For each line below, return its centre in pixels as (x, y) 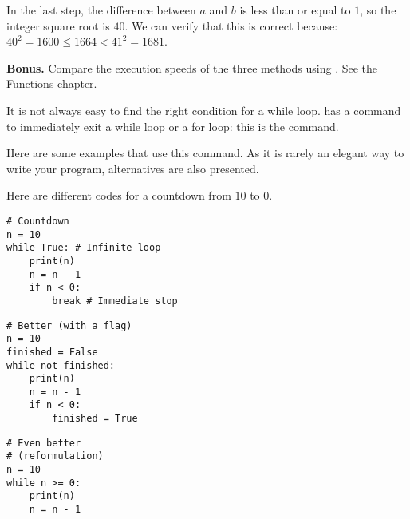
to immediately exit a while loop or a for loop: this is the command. (173, 126)
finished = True (95, 419)
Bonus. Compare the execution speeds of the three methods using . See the (192, 67)
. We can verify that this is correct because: (231, 25)
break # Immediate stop (115, 301)
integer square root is (58, 25)
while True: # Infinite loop (84, 248)
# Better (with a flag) (69, 325)
